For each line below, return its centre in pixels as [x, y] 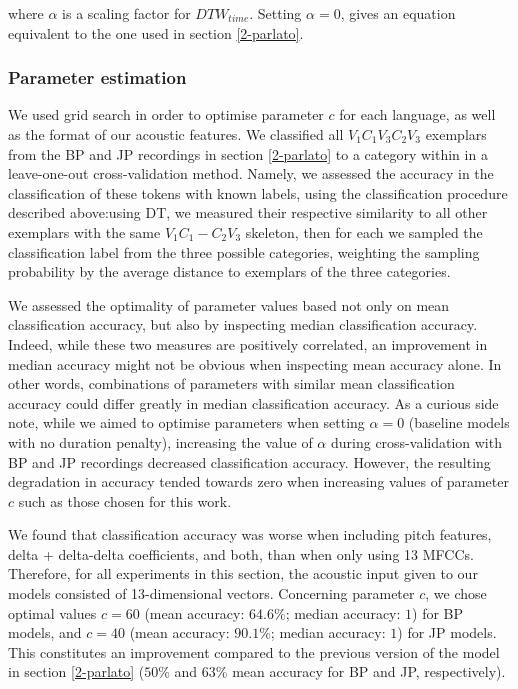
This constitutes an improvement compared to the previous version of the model [254, 651]
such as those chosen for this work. [125, 500]
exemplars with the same [84, 231]
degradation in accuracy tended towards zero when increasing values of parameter [258, 481]
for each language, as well [417, 114]
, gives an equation [398, 13]
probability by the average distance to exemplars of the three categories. [229, 271]
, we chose [456, 593]
